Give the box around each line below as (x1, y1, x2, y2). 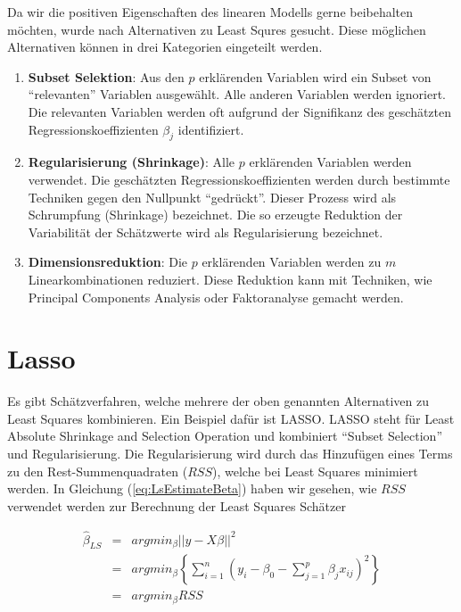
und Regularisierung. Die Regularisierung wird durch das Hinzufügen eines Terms (7, 444, 453, 463)
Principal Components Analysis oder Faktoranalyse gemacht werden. (28, 287, 404, 306)
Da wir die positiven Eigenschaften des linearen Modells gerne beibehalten (7, 3, 414, 21)
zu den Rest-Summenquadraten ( (7, 461, 188, 480)
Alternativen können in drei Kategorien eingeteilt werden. (7, 37, 323, 56)
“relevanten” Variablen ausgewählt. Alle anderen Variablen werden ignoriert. (28, 85, 447, 103)
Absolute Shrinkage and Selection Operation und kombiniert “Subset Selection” (7, 426, 442, 445)
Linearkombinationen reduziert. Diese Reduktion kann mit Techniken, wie (28, 269, 432, 288)
